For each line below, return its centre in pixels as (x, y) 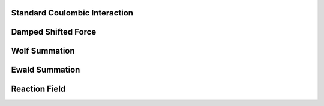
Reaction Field (38, 89)
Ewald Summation (46, 70)
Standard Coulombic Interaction (72, 13)
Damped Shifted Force (54, 32)
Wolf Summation (43, 51)
